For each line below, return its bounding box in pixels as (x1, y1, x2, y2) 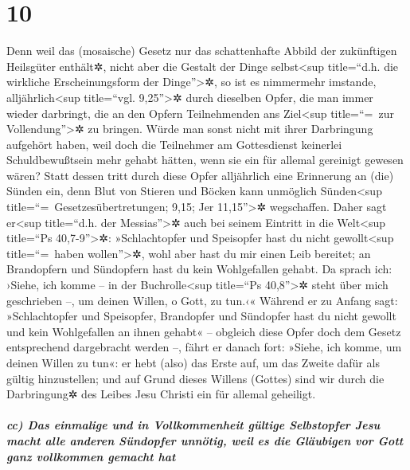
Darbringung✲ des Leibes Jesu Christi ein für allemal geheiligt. (6, 386, 316, 402)
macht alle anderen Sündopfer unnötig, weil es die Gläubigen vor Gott (6, 432, 404, 448)
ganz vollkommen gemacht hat (6, 448, 176, 464)
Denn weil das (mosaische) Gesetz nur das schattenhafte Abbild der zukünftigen (6, 42, 397, 59)
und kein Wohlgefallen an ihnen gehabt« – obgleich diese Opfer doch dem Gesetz (6, 323, 401, 339)
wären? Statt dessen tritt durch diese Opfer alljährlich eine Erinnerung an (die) (6, 166, 394, 183)
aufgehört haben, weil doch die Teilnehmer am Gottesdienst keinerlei (6, 135, 342, 152)
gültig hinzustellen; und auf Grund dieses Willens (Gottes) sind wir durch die (6, 370, 385, 386)
